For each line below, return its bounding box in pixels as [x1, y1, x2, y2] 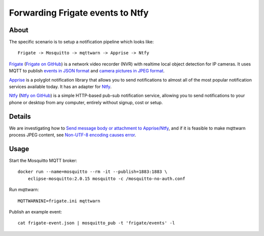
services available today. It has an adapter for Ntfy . [9, 84, 112, 90]
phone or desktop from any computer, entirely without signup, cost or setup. [9, 99, 163, 105]
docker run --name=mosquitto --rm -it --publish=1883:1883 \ [18, 169, 167, 174]
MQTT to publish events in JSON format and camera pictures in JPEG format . [9, 68, 165, 74]
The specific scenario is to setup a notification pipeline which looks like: [9, 39, 154, 45]
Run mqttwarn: [9, 187, 39, 193]
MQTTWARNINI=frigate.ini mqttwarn [18, 198, 100, 204]
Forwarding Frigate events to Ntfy [9, 7, 149, 18]
